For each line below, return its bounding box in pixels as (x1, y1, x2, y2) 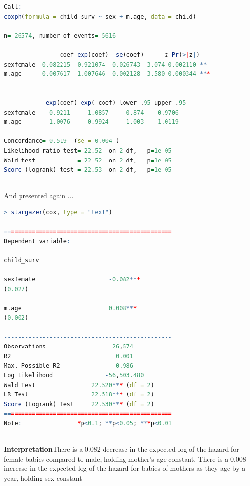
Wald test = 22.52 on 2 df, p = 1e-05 (4, 157, 172, 164)
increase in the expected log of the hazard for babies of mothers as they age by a (4, 463, 246, 473)
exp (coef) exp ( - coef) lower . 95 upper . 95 (45, 99, 186, 106)
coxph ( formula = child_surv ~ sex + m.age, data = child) (4, 13, 196, 20)
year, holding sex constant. (4, 472, 84, 483)
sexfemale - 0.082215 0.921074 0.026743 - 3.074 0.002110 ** (4, 61, 207, 68)
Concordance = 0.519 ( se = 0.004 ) (4, 138, 120, 145)
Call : (4, 3, 21, 10)
